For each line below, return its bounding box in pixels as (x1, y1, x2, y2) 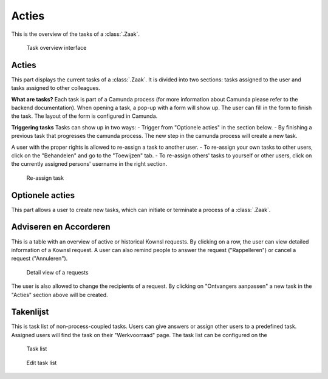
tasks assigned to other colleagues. (11, 84, 100, 92)
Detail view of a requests (26, 268, 89, 276)
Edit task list (26, 359, 57, 366)
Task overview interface (26, 44, 87, 51)
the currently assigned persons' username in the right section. (11, 160, 167, 168)
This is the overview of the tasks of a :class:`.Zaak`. (11, 30, 140, 38)
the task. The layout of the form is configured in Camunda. (11, 112, 158, 120)
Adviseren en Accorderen (11, 222, 111, 232)
